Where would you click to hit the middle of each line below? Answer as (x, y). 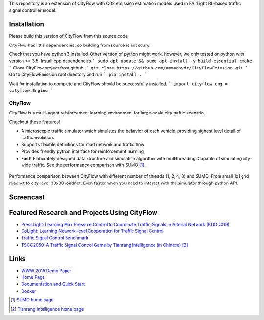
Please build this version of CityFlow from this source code (68, 36)
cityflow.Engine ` (31, 91)
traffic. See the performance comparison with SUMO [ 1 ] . (89, 165)
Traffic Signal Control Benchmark (55, 238)
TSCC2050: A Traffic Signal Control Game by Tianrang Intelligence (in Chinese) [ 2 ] (105, 245)
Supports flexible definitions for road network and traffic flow (83, 144)
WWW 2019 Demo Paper (46, 270)
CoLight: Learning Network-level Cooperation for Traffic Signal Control (92, 231)
